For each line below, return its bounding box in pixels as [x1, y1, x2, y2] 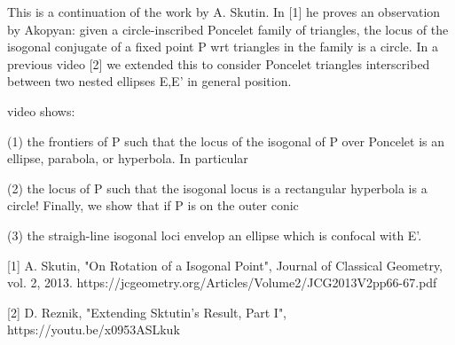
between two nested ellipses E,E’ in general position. [7, 72, 292, 90]
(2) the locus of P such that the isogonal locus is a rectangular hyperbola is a [7, 178, 428, 197]
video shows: [7, 101, 75, 120]
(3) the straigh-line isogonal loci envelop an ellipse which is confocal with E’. [7, 225, 422, 244]
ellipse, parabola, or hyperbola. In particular [7, 149, 248, 168]
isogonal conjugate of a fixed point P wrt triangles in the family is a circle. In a [7, 37, 438, 56]
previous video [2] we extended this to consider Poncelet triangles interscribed [7, 54, 430, 73]
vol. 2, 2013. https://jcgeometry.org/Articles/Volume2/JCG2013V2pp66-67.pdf [7, 273, 437, 292]
